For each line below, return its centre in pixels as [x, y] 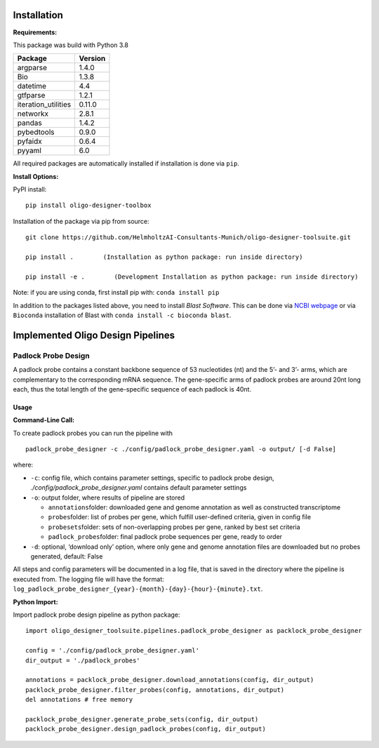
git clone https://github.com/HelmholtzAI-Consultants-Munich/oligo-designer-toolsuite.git [188, 238]
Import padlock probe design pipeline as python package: [97, 615]
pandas [29, 123]
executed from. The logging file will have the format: [88, 579]
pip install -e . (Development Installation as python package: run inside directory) [192, 276]
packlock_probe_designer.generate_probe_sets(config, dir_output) [142, 719]
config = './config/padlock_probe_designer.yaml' [113, 650]
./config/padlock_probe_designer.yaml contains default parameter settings [139, 488]
